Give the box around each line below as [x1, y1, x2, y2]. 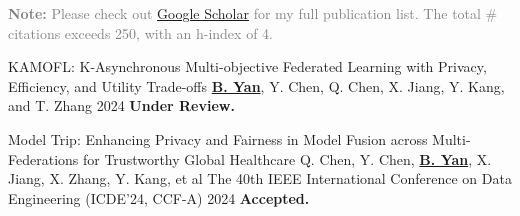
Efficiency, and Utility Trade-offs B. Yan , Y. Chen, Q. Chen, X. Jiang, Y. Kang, [8, 75, 505, 96]
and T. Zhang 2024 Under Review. [8, 95, 235, 116]
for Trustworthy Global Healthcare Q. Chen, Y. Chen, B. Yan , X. [82, 148, 492, 169]
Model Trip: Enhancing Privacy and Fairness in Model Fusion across [8, 128, 428, 149]
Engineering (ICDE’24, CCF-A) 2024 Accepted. [8, 187, 310, 208]
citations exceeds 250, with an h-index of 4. [8, 22, 273, 43]
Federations [8, 148, 79, 169]
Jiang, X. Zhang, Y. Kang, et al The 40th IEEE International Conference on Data [8, 168, 512, 189]
